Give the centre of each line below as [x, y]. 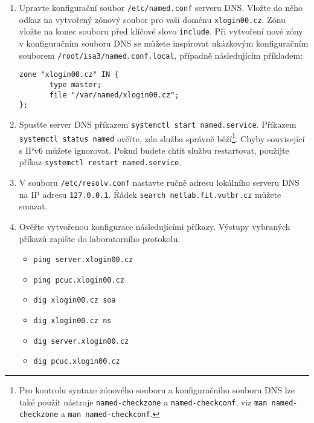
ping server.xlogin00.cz [83, 260]
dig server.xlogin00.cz [81, 341]
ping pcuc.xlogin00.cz [79, 280]
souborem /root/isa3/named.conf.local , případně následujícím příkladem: [161, 55]
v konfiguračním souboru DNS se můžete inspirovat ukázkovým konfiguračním [164, 43]
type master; [75, 84]
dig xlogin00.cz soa [75, 300]
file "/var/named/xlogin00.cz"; [114, 95]
